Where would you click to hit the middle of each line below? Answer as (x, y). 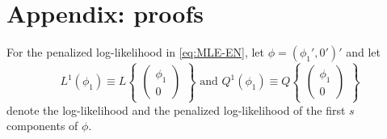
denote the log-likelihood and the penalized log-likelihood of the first (176, 110)
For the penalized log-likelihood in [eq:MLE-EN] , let (135, 52)
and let (363, 52)
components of (42, 126)
